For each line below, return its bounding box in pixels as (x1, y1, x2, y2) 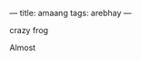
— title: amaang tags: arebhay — (9, 8, 132, 18)
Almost (9, 42, 36, 53)
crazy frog (9, 25, 48, 35)
